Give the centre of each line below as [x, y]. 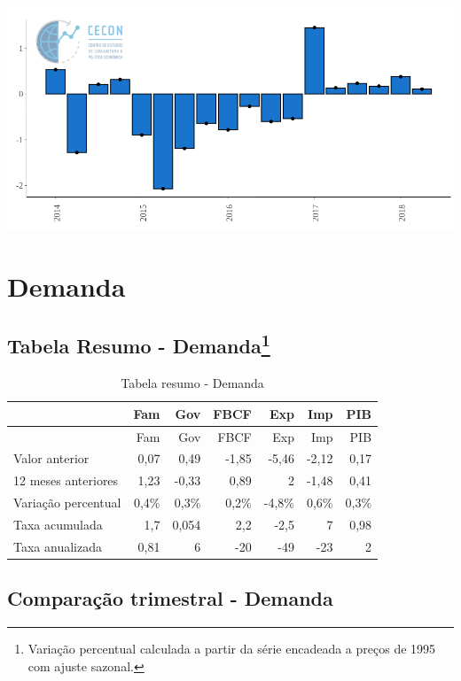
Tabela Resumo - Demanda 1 [139, 344]
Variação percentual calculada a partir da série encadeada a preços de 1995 [232, 649]
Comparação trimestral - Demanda [170, 598]
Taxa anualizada [58, 546]
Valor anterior [51, 458]
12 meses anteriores [66, 480]
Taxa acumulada [58, 524]
